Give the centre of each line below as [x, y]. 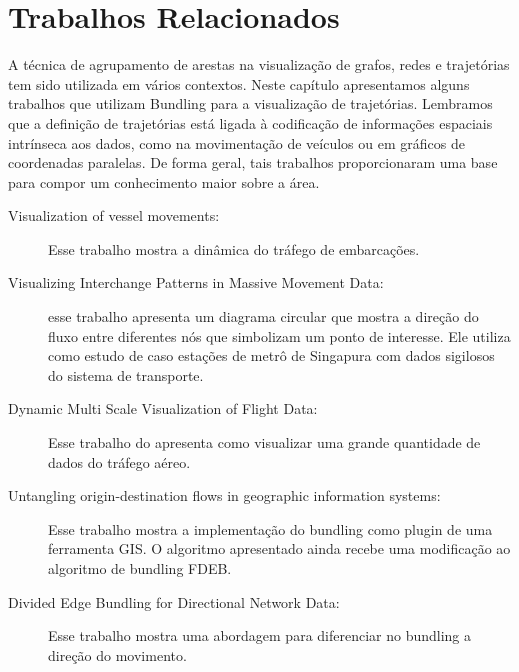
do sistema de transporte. [126, 374]
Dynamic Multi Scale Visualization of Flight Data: [163, 408]
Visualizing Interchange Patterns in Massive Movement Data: [196, 282]
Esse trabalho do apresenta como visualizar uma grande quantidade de [264, 442]
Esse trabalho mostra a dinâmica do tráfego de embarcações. [234, 248]
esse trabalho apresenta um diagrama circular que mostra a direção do [263, 316]
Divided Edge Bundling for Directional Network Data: [174, 601]
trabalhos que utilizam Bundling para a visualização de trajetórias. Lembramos [250, 103]
